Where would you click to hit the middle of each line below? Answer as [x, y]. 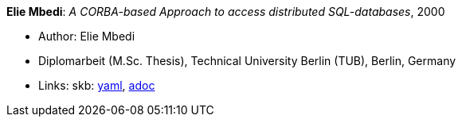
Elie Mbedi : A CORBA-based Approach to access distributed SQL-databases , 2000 [226, 12]
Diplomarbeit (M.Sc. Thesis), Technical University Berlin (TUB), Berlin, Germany [247, 61]
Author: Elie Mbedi [87, 36]
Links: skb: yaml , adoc [97, 85]
